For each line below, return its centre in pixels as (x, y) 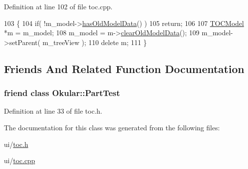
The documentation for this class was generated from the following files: (112, 127)
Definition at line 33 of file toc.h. (53, 111)
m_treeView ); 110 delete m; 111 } (95, 42)
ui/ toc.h (16, 144)
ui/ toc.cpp (20, 160)
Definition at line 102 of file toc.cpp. (58, 6)
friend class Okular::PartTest (62, 93)
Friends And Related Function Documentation (124, 68)
